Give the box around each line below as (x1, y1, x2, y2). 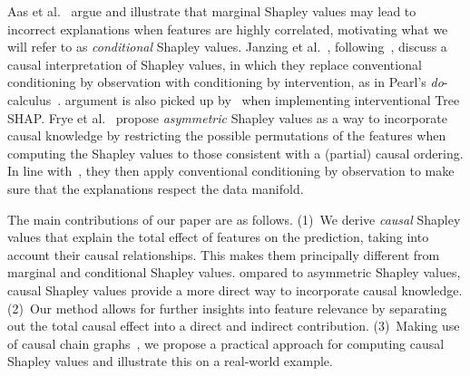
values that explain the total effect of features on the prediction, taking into (7, 227, 429, 246)
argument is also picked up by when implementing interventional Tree (64, 90, 460, 109)
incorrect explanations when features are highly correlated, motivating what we (7, 19, 448, 38)
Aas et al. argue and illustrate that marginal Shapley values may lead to (7, 2, 416, 20)
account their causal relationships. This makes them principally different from (7, 245, 440, 264)
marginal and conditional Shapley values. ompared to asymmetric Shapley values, (7, 263, 461, 282)
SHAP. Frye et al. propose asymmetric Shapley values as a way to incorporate (7, 108, 447, 127)
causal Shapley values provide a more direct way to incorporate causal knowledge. (7, 280, 463, 299)
